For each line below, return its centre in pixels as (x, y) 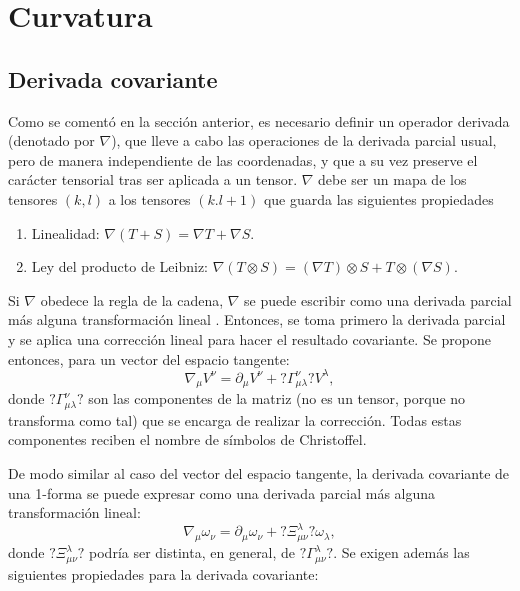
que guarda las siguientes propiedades (378, 198)
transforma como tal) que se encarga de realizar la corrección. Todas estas (235, 419)
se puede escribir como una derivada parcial (378, 299)
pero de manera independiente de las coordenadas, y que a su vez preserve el (243, 159)
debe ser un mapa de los (392, 179)
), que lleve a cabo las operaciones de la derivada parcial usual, (304, 140)
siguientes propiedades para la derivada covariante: (163, 573)
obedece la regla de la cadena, (132, 299)
